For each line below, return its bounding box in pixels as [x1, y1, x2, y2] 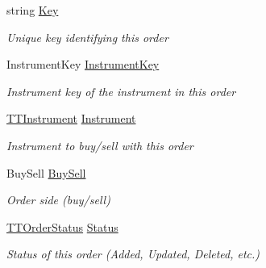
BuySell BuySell [6, 164, 86, 181]
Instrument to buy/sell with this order [6, 136, 193, 153]
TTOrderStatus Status [6, 218, 118, 235]
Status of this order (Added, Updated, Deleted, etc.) [6, 245, 260, 262]
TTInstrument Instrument [6, 110, 136, 127]
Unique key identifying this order [6, 28, 168, 45]
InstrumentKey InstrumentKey [6, 56, 160, 73]
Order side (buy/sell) [6, 191, 110, 208]
